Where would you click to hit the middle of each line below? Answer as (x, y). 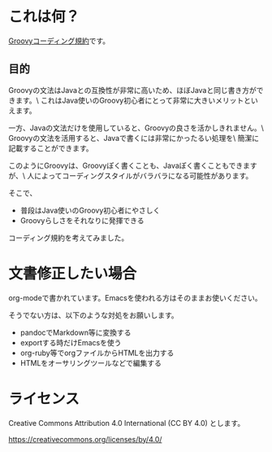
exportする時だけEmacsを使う (71, 342)
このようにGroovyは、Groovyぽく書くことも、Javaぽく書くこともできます (133, 165)
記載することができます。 (51, 148)
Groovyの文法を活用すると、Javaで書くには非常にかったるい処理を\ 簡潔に (134, 138)
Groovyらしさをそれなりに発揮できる (82, 220)
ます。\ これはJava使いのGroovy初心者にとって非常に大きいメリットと (133, 100)
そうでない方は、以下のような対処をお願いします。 (93, 315)
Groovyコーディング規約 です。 (59, 41)
